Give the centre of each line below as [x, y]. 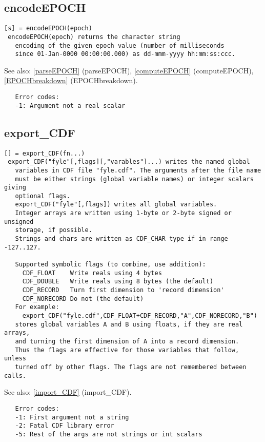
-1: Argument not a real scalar [70, 105]
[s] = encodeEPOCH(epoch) [48, 28]
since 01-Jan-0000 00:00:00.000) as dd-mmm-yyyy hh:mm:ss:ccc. [125, 54]
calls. [15, 376]
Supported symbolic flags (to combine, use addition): [110, 265]
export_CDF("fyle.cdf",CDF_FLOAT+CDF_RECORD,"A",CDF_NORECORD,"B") [140, 316]
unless [15, 359]
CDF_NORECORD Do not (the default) [83, 299]
